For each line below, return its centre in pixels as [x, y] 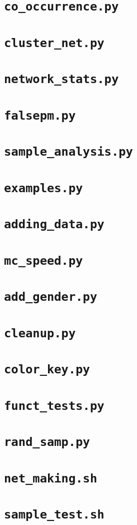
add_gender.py [51, 297]
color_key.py [47, 370]
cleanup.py [40, 333]
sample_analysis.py [68, 152]
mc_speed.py [43, 260]
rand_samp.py [47, 442]
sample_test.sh [54, 515]
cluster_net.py [54, 43]
